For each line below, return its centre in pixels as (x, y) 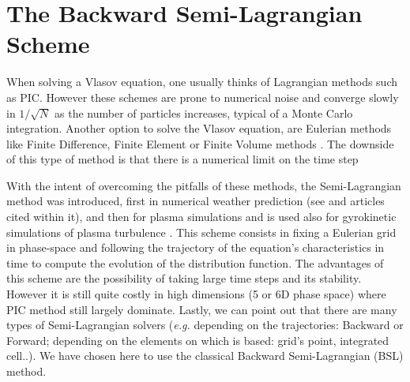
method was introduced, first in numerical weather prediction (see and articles (196, 201)
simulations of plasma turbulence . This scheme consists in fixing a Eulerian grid (201, 232)
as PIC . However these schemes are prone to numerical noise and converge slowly (203, 97)
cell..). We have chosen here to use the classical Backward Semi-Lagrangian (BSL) (205, 356)
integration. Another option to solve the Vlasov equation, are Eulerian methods (199, 128)
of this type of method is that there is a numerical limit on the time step (182, 159)
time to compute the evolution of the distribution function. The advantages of (195, 262)
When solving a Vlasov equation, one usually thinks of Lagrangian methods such (202, 82)
